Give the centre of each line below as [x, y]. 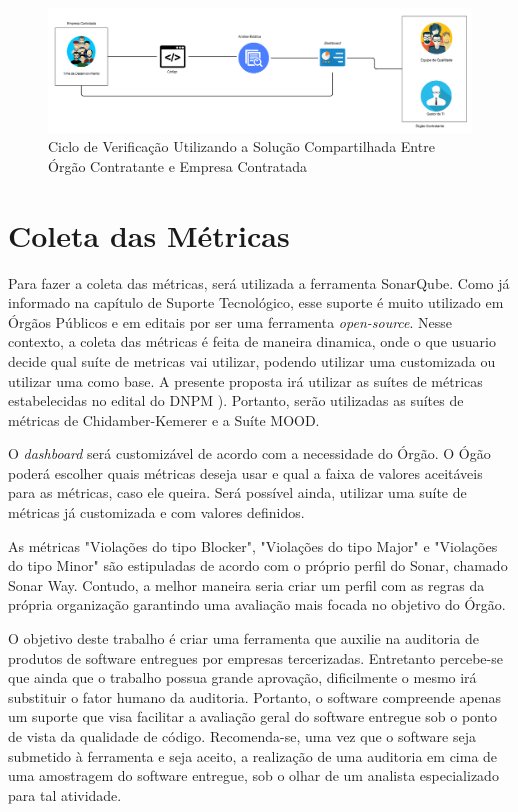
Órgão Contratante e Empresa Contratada [178, 165]
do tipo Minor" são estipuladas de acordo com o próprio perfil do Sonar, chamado [258, 565]
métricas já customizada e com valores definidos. [156, 512]
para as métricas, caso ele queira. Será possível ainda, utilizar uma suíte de [237, 492]
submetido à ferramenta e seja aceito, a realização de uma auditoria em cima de [253, 755]
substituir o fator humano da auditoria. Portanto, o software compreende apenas [255, 696]
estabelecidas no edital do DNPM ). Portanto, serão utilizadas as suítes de [236, 400]
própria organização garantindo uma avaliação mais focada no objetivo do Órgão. [257, 604]
